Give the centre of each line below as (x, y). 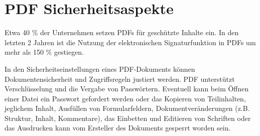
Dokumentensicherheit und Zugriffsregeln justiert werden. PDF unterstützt (120, 79)
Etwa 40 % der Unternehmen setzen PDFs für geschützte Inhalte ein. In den (122, 32)
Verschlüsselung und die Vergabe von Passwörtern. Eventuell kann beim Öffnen (127, 89)
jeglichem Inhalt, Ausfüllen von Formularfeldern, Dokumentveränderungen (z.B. (127, 108)
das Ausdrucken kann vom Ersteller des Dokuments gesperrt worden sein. (118, 128)
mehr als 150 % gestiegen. (44, 52)
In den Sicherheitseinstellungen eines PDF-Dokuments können (100, 69)
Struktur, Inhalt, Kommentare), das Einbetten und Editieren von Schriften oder (128, 118)
